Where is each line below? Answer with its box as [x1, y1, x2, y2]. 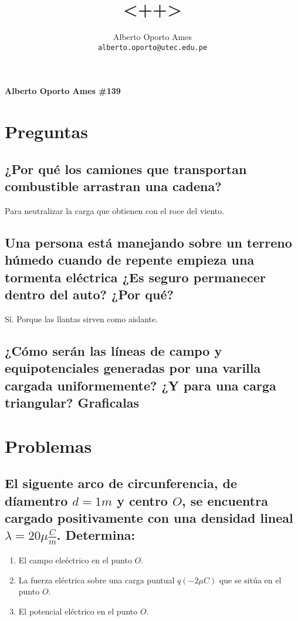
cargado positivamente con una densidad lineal [5, 509, 293, 526]
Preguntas [5, 119, 88, 143]
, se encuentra [182, 491, 268, 509]
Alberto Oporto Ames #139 [5, 85, 121, 97]
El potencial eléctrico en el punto [18, 605, 138, 617]
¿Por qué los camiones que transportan [5, 159, 247, 178]
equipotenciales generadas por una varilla [5, 359, 261, 377]
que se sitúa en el [219, 573, 282, 586]
